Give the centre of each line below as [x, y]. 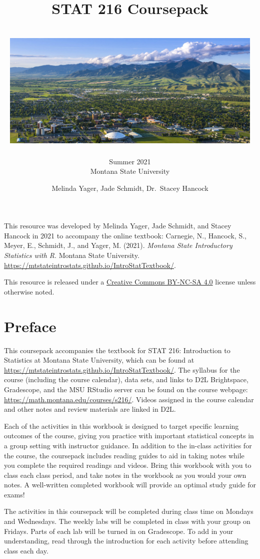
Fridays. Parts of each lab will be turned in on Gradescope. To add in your [119, 531]
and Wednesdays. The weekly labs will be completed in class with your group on [127, 521]
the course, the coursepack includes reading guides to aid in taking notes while [124, 455]
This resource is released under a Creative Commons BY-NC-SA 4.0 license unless [130, 282]
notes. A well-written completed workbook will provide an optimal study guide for [130, 485]
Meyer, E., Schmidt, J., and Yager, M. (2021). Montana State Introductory [118, 245]
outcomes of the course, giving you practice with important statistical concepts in [129, 436]
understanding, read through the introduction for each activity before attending [126, 541]
